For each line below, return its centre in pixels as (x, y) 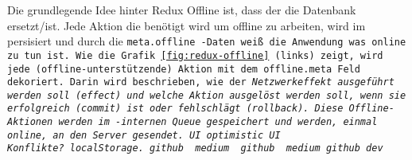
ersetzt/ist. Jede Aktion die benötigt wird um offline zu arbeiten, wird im (187, 25)
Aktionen (30, 122)
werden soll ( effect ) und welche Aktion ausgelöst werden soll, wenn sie (207, 95)
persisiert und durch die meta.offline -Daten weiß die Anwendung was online (207, 41)
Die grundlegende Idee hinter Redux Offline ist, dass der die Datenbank (182, 10)
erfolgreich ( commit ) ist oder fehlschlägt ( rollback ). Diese (175, 109)
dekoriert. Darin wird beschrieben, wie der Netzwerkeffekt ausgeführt (201, 82)
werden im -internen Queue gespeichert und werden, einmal (218, 122)
